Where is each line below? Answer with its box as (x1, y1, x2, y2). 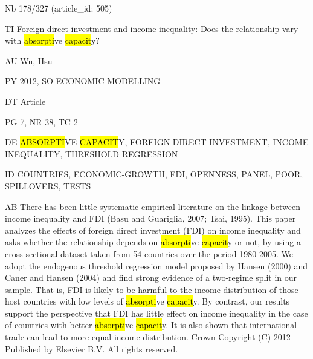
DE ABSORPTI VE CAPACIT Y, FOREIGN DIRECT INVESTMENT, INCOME (5, 136, 309, 148)
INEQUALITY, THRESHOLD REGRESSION (5, 147, 178, 160)
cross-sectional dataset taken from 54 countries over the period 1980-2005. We (5, 247, 293, 260)
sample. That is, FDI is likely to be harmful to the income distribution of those (5, 283, 298, 295)
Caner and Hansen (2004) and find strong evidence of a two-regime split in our (5, 271, 297, 284)
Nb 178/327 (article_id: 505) (5, 2, 112, 14)
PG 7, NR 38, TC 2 (5, 115, 78, 128)
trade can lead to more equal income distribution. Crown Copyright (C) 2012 (5, 331, 291, 343)
